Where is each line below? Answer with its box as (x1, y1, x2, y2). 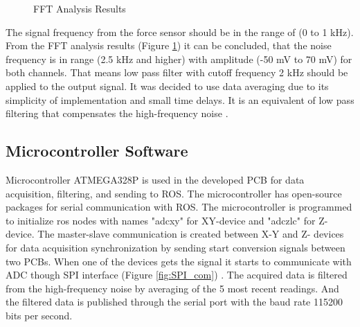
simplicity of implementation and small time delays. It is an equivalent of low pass (6, 92, 354, 107)
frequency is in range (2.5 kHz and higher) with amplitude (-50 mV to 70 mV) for (6, 51, 352, 66)
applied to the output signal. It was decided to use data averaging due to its (6, 78, 329, 93)
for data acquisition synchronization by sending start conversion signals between (6, 240, 345, 254)
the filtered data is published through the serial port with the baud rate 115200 (6, 294, 343, 309)
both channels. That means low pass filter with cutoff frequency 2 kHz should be (6, 65, 348, 80)
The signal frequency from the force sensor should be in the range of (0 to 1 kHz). (6, 24, 354, 39)
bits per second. (6, 308, 73, 322)
